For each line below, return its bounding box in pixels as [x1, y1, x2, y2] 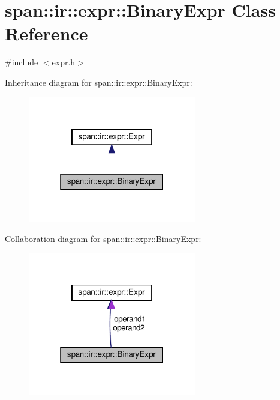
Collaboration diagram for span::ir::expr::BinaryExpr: [5, 232, 201, 244]
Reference [5, 21, 88, 46]
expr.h [52, 56, 76, 68]
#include [5, 56, 38, 68]
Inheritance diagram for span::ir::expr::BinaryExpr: [5, 76, 192, 88]
